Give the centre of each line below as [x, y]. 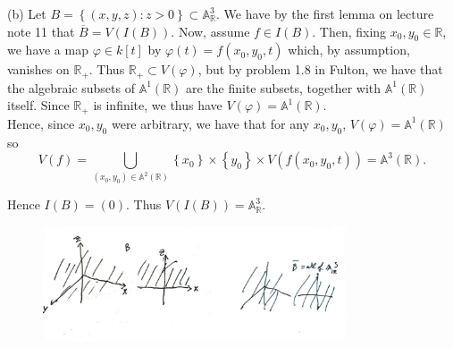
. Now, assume [210, 31]
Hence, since [41, 123]
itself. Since [38, 105]
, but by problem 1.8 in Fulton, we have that [320, 69]
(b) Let [27, 13]
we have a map [48, 50]
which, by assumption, [349, 50]
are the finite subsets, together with [283, 87]
